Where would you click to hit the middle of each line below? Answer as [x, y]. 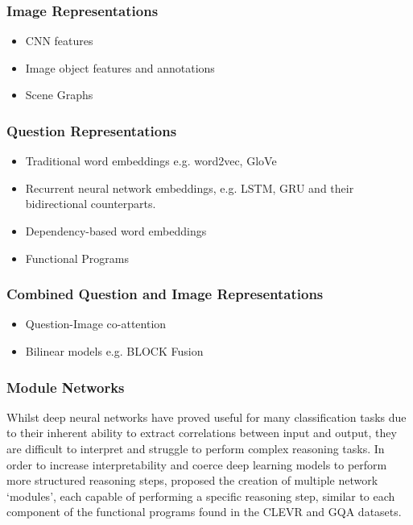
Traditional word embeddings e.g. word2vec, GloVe [151, 161]
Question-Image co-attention [96, 324]
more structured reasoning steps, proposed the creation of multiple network [192, 480]
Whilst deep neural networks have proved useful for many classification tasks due [206, 417]
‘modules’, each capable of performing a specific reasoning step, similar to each [201, 496]
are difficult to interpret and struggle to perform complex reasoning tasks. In [196, 448]
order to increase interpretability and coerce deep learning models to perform [197, 464]
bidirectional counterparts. [91, 204]
